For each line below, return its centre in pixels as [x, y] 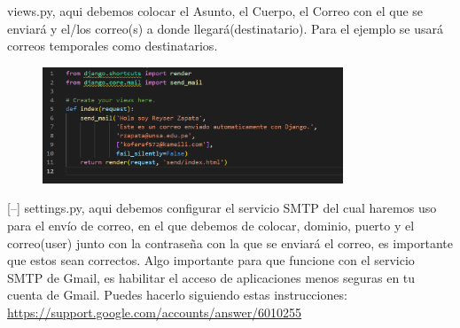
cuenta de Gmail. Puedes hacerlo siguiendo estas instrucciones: [177, 295]
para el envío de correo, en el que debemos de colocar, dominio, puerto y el [211, 225]
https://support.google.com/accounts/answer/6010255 [155, 312]
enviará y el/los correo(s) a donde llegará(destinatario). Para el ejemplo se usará [225, 28]
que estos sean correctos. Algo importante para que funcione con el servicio [211, 260]
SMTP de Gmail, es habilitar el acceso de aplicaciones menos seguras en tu [211, 277]
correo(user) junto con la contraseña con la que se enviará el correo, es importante [230, 242]
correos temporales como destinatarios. [113, 46]
